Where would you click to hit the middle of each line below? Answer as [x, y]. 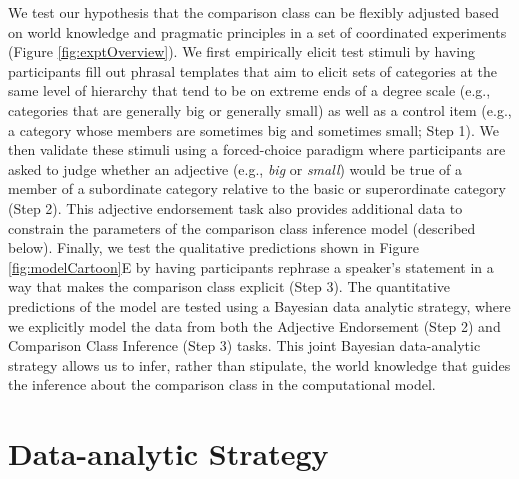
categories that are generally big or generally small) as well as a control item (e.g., [260, 109]
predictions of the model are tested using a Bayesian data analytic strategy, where [259, 305]
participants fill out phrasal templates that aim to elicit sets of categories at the [252, 70]
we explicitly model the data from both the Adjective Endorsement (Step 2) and [254, 325]
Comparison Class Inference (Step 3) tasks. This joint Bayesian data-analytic [244, 345]
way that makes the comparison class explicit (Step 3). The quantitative [229, 286]
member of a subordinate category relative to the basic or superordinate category [257, 188]
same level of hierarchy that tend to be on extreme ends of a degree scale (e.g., [249, 90]
